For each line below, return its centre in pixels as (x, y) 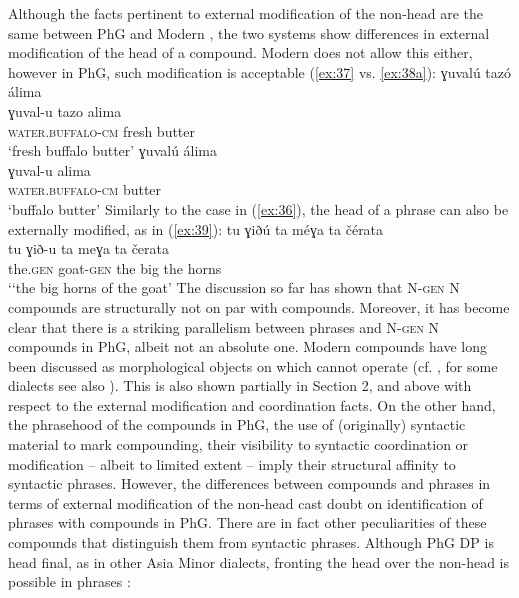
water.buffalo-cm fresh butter (102, 130)
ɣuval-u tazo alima (65, 110)
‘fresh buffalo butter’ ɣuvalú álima (113, 150)
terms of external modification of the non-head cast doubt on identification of (245, 502)
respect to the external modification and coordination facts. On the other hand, (252, 404)
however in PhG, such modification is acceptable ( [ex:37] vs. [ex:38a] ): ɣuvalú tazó (260, 71)
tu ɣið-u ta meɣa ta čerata (89, 248)
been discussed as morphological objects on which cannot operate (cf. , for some (253, 365)
